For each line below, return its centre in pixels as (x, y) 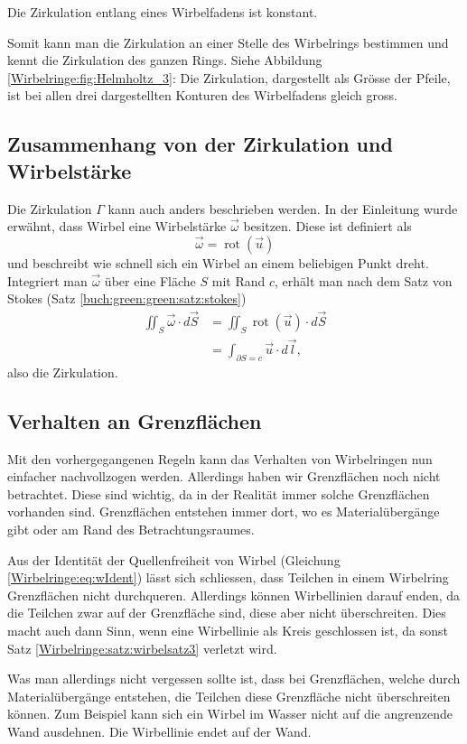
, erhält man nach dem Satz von (364, 280)
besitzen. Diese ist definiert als (327, 226)
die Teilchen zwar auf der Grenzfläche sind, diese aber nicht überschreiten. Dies (227, 613)
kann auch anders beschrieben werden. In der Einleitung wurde (283, 208)
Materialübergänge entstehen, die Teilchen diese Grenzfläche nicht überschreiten (229, 696)
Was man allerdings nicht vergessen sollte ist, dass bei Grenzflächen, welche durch (234, 679)
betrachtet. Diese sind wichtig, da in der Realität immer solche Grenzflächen (219, 493)
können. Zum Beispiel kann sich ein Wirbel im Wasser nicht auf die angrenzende (230, 714)
